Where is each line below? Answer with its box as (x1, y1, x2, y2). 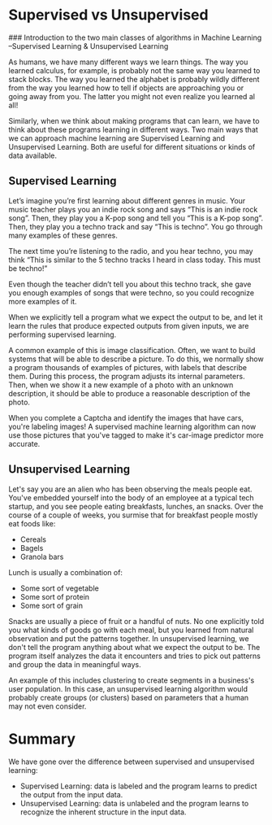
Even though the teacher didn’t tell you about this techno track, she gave (8, 279, 252, 289)
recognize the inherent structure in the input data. (19, 807, 187, 817)
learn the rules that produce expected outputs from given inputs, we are (8, 321, 249, 330)
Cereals (19, 535, 47, 544)
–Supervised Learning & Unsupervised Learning (8, 41, 169, 50)
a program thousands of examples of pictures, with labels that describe (8, 362, 248, 372)
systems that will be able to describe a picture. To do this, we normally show (8, 354, 264, 364)
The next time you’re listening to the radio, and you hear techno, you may (8, 246, 253, 255)
